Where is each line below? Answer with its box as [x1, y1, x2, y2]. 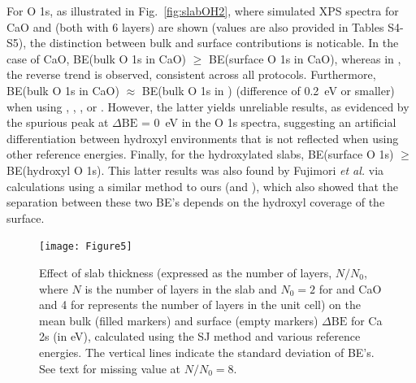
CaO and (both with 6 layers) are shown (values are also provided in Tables [6, 18, 384, 35]
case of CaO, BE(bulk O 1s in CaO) [6, 50, 187, 67]
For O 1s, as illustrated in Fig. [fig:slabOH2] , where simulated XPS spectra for [6, 2, 399, 19]
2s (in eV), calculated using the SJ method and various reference [39, 328, 361, 345]
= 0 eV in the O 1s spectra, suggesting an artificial [141, 114, 396, 131]
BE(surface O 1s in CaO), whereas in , [209, 50, 401, 67]
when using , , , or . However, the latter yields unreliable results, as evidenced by [6, 98, 409, 115]
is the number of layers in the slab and [84, 280, 277, 297]
